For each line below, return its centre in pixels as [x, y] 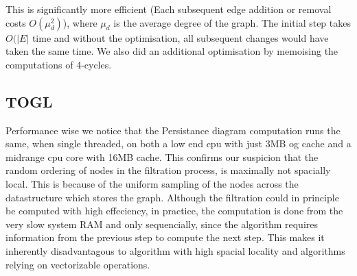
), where [80, 22]
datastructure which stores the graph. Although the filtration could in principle [172, 197]
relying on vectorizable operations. [78, 264]
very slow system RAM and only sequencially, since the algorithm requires [162, 224]
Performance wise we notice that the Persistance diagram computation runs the [173, 130]
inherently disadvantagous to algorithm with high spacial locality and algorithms [175, 250]
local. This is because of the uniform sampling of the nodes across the [152, 183]
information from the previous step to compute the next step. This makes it [165, 237]
